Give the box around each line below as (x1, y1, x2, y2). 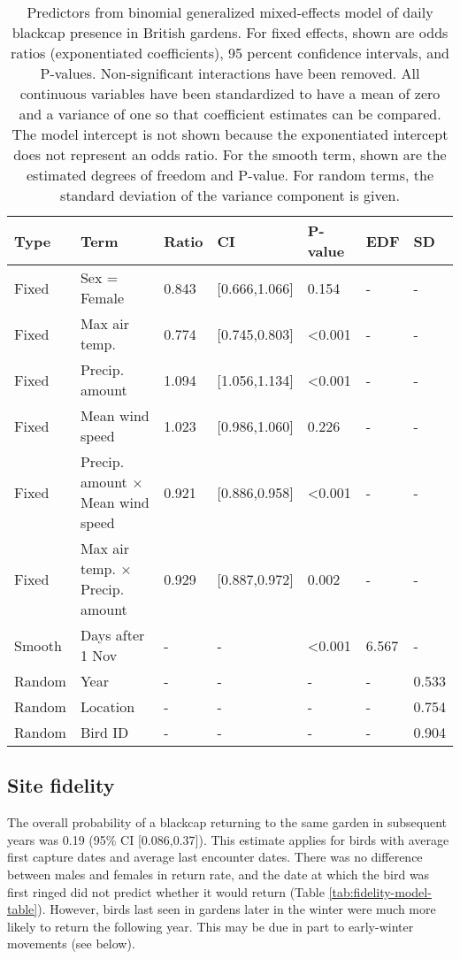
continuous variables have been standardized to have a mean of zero (19, 83, 441, 104)
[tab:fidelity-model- (328, 882, 432, 901)
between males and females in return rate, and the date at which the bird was (7, 864, 430, 883)
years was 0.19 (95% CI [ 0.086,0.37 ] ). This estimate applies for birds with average (7, 830, 449, 848)
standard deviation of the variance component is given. (60, 185, 400, 205)
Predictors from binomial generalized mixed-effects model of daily (27, 2, 433, 22)
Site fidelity (7, 771, 115, 799)
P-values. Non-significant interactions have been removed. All (40, 63, 420, 83)
